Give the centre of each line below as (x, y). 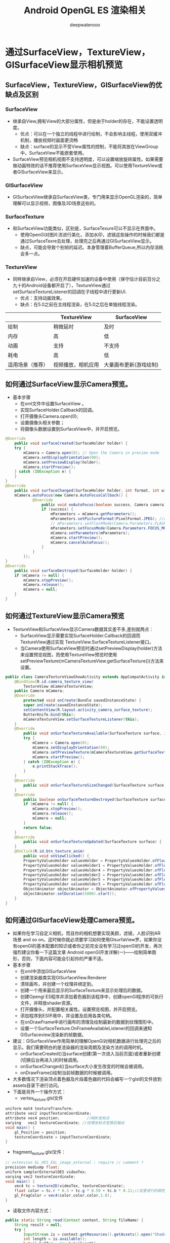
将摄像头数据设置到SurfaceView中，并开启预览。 (71, 429)
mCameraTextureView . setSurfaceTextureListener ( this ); (81, 719)
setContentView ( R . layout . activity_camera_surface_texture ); (88, 710)
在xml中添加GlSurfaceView (48, 971)
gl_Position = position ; (40, 1132)
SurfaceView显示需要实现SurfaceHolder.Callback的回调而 (80, 635)
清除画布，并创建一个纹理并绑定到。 (58, 984)
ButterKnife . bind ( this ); (50, 715)
